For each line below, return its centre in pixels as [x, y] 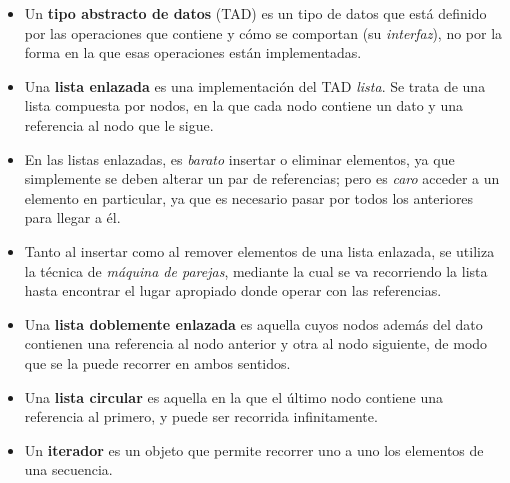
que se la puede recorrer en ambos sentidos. [157, 362]
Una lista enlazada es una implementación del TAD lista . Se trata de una [255, 85]
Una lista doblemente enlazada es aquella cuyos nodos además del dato [253, 323]
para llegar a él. [72, 217]
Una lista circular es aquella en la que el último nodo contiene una [234, 396]
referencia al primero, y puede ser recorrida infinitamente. [201, 416]
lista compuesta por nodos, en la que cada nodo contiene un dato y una [243, 105]
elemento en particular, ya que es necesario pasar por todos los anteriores [249, 197]
